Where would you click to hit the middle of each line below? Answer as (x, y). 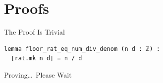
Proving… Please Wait (38, 74)
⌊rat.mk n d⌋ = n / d (47, 59)
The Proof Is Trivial (34, 32)
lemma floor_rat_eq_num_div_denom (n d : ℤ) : (82, 49)
